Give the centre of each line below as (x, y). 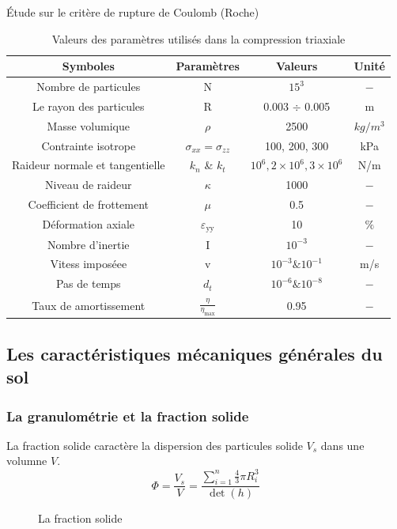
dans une (342, 445)
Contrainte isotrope (89, 145)
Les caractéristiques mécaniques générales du (195, 353)
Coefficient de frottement (89, 204)
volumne (27, 461)
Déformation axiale (89, 224)
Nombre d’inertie (89, 244)
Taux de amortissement (89, 305)
